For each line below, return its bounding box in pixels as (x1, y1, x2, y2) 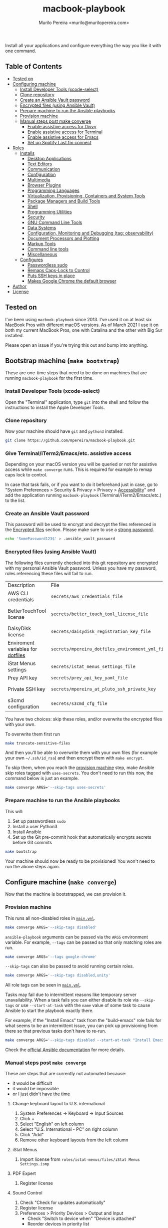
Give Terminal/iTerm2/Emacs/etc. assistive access (5, 449, 131, 456)
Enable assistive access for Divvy (27, 123, 96, 129)
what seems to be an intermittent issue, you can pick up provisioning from (5, 1023, 158, 1029)
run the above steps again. (5, 863, 60, 869)
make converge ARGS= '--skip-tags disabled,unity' (5, 973, 111, 978)
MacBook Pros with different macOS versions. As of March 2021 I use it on (5, 322, 159, 328)
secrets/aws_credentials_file (50, 593, 123, 599)
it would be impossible (12, 1086, 59, 1092)
